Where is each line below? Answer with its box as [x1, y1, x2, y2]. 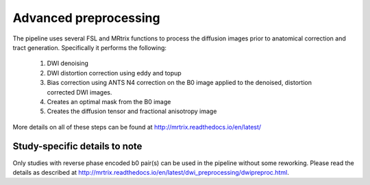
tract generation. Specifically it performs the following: [12, 43, 167, 51]
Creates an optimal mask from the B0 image [47, 97, 171, 106]
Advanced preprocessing [12, 10, 160, 25]
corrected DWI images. [47, 88, 112, 96]
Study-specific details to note [12, 140, 143, 152]
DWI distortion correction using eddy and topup [47, 69, 182, 77]
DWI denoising [47, 59, 89, 68]
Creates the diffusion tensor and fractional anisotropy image [47, 107, 217, 116]
